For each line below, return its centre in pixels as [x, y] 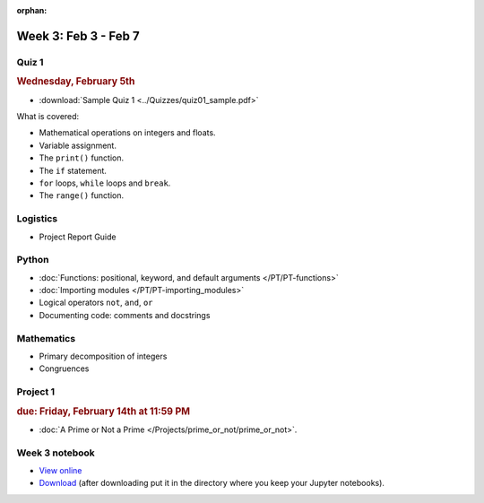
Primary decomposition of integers [103, 356]
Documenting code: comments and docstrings [125, 315]
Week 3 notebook [56, 453]
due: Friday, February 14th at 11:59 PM [104, 411]
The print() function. [82, 158]
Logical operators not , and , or [96, 303]
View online [60, 471]
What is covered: [48, 117]
